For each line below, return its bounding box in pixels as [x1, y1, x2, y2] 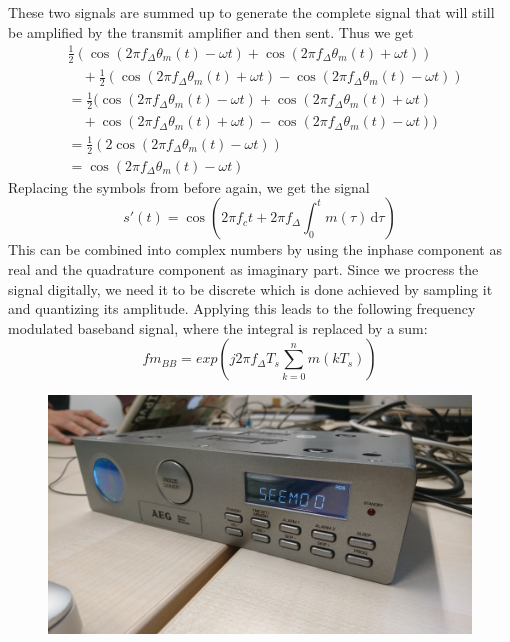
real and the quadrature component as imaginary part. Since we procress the [8, 258, 479, 279]
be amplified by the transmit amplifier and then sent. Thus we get [8, 21, 414, 42]
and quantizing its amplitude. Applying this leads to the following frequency [8, 298, 476, 319]
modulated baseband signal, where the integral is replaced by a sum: [8, 317, 428, 338]
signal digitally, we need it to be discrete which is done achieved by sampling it [8, 278, 493, 299]
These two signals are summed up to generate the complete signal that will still [8, 2, 495, 22]
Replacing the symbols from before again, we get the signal [8, 176, 370, 197]
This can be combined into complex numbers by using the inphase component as [8, 239, 502, 260]
